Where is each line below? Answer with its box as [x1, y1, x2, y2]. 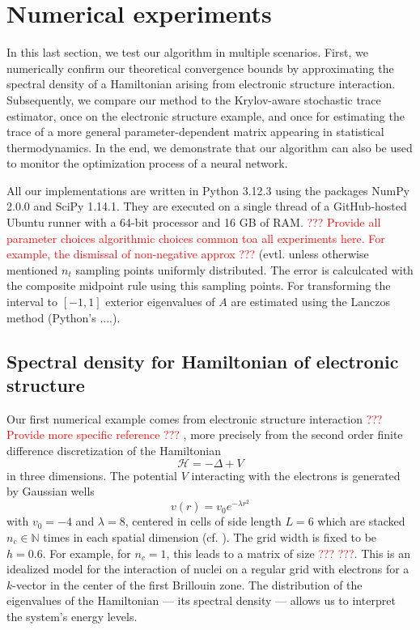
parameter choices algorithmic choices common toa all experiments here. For [6, 229, 385, 246]
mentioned [6, 261, 58, 278]
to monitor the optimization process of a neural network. [6, 155, 288, 172]
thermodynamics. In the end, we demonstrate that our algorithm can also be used [6, 138, 413, 155]
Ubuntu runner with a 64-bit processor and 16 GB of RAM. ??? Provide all [6, 214, 381, 231]
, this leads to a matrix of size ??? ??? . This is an [166, 544, 410, 561]
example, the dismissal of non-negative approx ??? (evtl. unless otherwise [6, 245, 369, 262]
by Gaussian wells [6, 483, 95, 500]
